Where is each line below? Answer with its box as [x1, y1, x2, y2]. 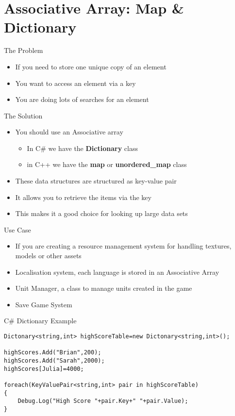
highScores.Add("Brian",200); [4, 349, 101, 356]
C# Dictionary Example [4, 316, 77, 326]
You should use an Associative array [15, 127, 123, 137]
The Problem [4, 45, 43, 55]
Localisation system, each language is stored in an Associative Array [15, 266, 219, 277]
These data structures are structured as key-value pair [15, 176, 177, 186]
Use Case [4, 224, 31, 234]
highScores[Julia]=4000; [4, 365, 84, 372]
